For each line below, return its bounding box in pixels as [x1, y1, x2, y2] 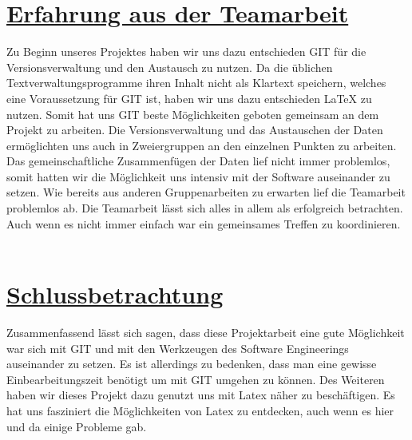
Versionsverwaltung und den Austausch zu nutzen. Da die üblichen [6, 58, 333, 75]
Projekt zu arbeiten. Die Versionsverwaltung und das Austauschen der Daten [6, 121, 383, 138]
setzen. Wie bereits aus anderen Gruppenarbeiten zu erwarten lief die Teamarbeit [6, 184, 406, 200]
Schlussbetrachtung [6, 278, 224, 311]
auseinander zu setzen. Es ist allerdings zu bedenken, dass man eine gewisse [6, 355, 377, 372]
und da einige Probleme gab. [6, 418, 147, 434]
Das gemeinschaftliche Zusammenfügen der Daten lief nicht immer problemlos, [6, 153, 390, 169]
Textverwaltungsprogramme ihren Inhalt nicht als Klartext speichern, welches [6, 74, 386, 91]
